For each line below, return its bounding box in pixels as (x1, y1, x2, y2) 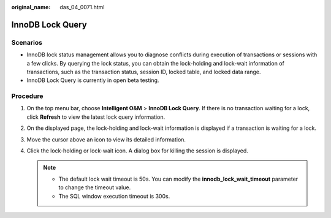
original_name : (11, 4, 51, 10)
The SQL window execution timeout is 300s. (58, 192, 170, 200)
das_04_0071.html (59, 4, 105, 10)
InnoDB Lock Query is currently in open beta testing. (26, 77, 159, 84)
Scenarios (11, 38, 43, 47)
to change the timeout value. (58, 184, 131, 191)
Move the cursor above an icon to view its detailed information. (26, 135, 186, 143)
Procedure (11, 92, 44, 100)
